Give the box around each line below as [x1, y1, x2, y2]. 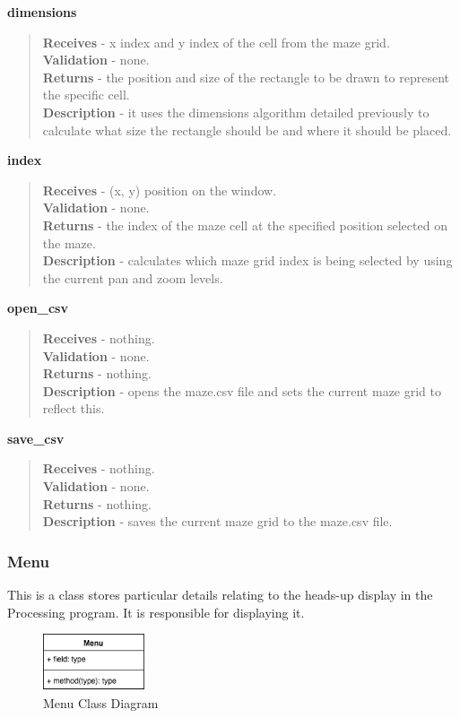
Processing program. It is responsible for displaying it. [7, 602, 305, 621]
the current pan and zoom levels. [42, 268, 223, 287]
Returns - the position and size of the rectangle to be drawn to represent [42, 67, 450, 86]
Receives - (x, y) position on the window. [42, 180, 277, 199]
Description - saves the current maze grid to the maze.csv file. [42, 512, 393, 531]
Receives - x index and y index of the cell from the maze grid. [42, 32, 390, 51]
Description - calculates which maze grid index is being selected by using [42, 251, 453, 270]
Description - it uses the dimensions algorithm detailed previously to [42, 102, 430, 121]
